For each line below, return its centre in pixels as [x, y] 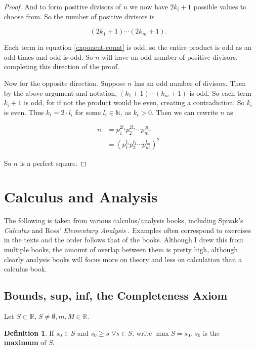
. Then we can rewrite [185, 112]
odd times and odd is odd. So [49, 57]
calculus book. [25, 269]
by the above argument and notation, [61, 93]
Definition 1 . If [29, 332]
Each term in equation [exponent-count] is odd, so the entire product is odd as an [128, 47]
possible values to [220, 6]
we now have [149, 6]
